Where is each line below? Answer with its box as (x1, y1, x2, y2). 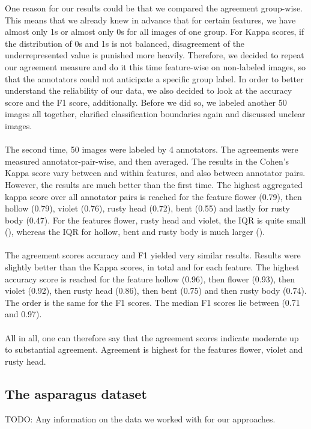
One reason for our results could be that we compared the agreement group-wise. (5, 2, 303, 14)
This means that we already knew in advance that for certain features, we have (5, 13, 296, 26)
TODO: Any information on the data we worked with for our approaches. (5, 412, 276, 425)
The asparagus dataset (5, 384, 147, 403)
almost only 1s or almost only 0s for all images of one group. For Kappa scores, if (5, 25, 304, 38)
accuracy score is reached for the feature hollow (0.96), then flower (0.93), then (5, 272, 295, 285)
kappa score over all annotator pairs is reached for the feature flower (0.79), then (5, 190, 302, 202)
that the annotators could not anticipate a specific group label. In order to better (5, 72, 304, 85)
